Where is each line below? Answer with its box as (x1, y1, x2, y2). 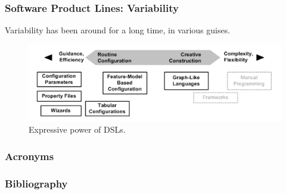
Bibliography (5, 176, 68, 190)
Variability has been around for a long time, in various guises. (5, 24, 231, 36)
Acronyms (5, 148, 54, 163)
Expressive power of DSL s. (29, 123, 126, 136)
